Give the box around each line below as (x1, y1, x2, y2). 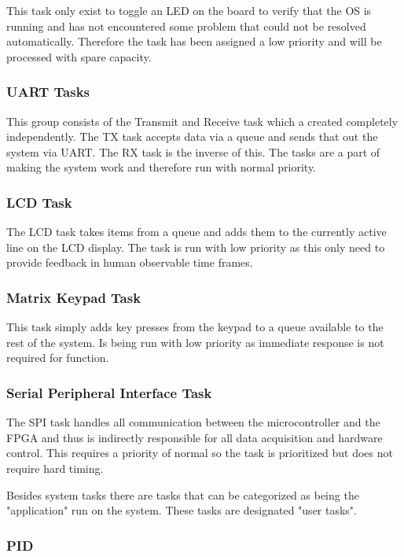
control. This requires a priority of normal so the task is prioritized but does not (6, 444, 393, 461)
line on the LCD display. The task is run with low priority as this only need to (6, 238, 385, 255)
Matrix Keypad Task (6, 287, 141, 307)
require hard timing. (6, 459, 104, 476)
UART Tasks (6, 82, 90, 101)
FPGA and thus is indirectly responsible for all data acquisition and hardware (6, 429, 383, 445)
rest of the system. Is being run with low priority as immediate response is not (6, 334, 384, 350)
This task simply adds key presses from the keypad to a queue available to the (6, 319, 384, 335)
